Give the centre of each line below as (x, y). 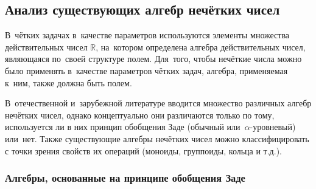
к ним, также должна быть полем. (68, 82)
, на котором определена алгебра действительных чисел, (201, 46)
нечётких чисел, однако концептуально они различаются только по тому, (140, 115)
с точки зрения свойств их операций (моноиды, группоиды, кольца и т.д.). (143, 150)
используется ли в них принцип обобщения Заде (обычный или (123, 127)
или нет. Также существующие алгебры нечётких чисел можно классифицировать (157, 138)
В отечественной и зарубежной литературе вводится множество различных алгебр (158, 103)
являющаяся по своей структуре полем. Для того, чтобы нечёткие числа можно (153, 59)
